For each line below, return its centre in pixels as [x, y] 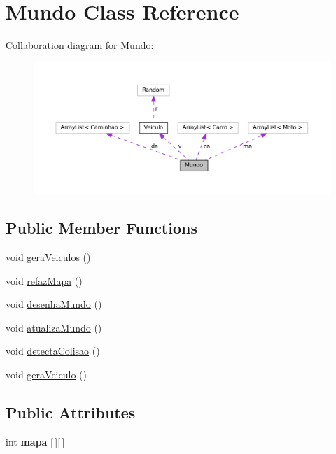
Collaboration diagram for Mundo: [80, 45]
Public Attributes [71, 412]
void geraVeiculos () [48, 256]
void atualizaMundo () [54, 327]
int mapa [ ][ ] [35, 441]
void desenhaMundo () [54, 304]
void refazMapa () [44, 280]
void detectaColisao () [53, 351]
